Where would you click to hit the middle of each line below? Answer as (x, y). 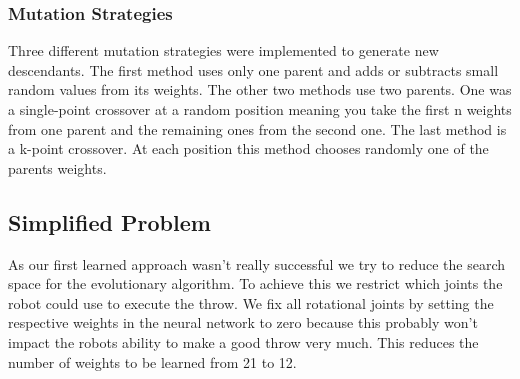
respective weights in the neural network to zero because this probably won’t (243, 322)
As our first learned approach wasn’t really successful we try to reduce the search (257, 263)
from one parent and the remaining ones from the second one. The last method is (257, 128)
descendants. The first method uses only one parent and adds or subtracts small (253, 69)
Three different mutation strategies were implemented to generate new (223, 50)
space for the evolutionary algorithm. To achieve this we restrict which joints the (255, 283)
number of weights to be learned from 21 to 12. (152, 361)
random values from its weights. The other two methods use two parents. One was (260, 89)
